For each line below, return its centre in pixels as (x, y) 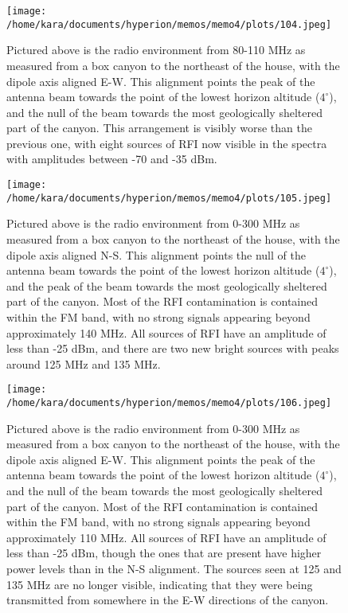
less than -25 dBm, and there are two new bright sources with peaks (173, 348)
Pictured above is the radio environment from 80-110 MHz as (156, 50)
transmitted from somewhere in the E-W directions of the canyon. (168, 600)
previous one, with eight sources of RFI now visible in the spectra (167, 143)
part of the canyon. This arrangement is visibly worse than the (159, 128)
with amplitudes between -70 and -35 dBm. (112, 159)
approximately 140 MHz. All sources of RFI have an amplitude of (166, 332)
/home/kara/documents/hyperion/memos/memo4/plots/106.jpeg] (169, 402)
